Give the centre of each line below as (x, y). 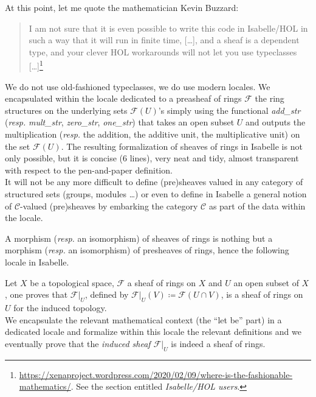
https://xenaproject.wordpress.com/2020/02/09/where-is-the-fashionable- (156, 374)
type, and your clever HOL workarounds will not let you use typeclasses (163, 51)
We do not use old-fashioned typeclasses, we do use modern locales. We (138, 86)
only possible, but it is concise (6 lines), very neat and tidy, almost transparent (152, 158)
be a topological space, (72, 282)
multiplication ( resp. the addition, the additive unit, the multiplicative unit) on (153, 134)
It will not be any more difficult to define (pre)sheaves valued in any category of (154, 182)
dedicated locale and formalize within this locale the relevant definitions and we (153, 332)
